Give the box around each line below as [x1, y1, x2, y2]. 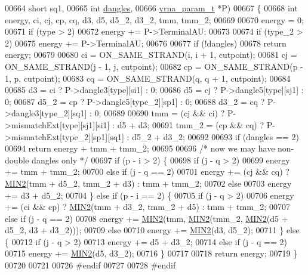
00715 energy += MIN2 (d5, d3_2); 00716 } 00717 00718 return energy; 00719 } [5, 247, 298, 259]
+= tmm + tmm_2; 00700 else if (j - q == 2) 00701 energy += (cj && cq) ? [5, 165, 289, 178]
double [5, 153, 29, 166]
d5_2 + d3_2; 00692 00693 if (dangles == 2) [132, 130, 299, 143]
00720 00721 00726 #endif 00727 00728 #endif [5, 259, 176, 271]
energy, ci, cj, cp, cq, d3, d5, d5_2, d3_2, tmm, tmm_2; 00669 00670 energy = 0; [5, 13, 304, 26]
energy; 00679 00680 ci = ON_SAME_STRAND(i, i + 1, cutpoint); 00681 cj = [5, 48, 297, 61]
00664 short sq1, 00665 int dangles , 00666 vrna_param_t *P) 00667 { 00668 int [5, 2, 298, 14]
